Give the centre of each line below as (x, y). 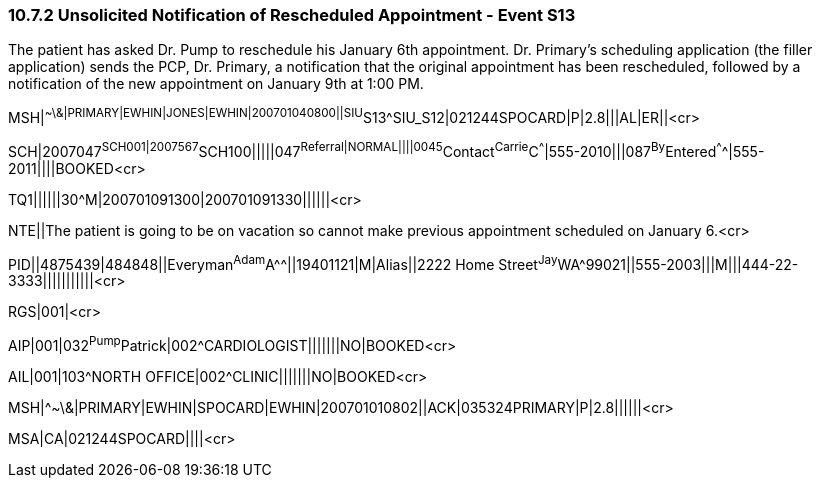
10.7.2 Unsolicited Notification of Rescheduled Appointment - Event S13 (292, 15)
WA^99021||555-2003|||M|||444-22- (678, 264)
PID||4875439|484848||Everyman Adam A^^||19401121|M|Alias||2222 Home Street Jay (283, 262)
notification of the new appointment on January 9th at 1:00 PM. (216, 84)
